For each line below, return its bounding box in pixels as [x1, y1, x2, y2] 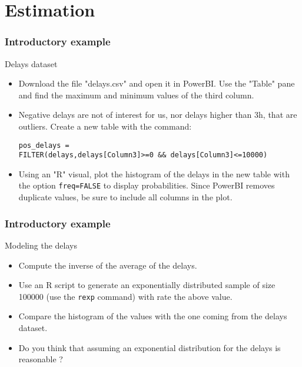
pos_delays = [18, 141, 69, 150]
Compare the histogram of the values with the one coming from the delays [18, 310, 287, 322]
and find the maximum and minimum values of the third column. [18, 88, 254, 101]
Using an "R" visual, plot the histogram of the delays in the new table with [18, 167, 290, 180]
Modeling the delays [5, 239, 77, 251]
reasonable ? [18, 353, 63, 365]
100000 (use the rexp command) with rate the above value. [18, 290, 233, 302]
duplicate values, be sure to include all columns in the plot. [18, 191, 233, 203]
